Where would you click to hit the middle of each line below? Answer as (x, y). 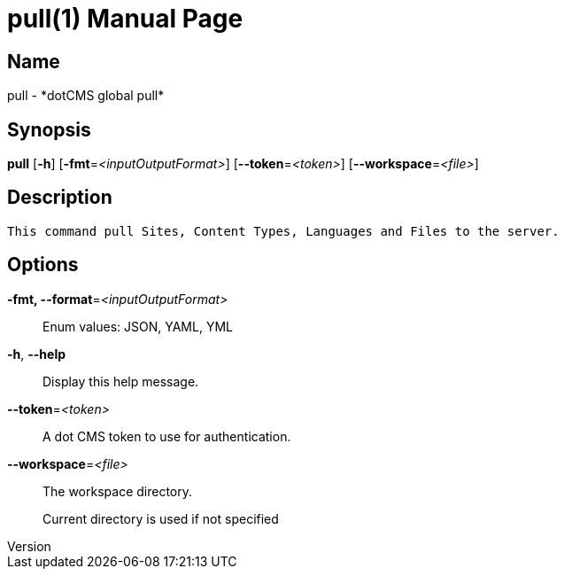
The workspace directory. (118, 491)
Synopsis (49, 129)
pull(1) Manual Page (125, 19)
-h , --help (37, 354)
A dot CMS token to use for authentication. (167, 436)
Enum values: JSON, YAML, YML (138, 326)
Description (60, 198)
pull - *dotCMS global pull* (86, 96)
